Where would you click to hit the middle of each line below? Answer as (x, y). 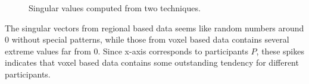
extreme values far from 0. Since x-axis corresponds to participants (127, 51)
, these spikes (280, 51)
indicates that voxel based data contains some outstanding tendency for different (152, 62)
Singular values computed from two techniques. (115, 8)
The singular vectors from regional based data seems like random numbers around (154, 28)
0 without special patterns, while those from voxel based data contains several (147, 39)
